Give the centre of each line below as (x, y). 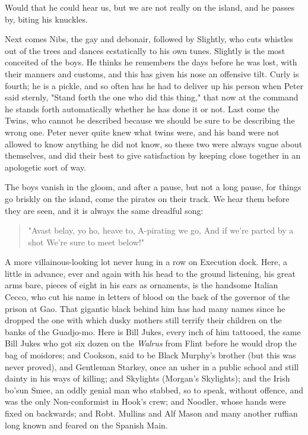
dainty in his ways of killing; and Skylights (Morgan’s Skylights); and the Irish (147, 378)
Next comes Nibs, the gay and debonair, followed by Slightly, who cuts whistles (149, 39)
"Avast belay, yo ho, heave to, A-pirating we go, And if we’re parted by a (161, 230)
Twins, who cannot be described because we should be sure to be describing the (150, 120)
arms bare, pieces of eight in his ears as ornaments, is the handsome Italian (142, 285)
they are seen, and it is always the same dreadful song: (104, 210)
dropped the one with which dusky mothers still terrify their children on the (143, 320)
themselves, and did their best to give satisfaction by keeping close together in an (153, 155)
